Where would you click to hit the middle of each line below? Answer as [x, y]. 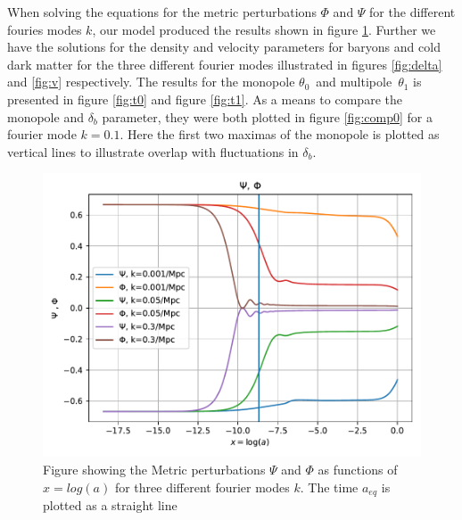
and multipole [354, 82]
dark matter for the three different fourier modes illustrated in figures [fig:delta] [225, 64]
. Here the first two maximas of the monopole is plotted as [280, 134]
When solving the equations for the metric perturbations [162, 12]
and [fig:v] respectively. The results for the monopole [151, 82]
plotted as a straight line [110, 504]
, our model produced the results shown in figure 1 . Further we [264, 29]
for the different [412, 12]
